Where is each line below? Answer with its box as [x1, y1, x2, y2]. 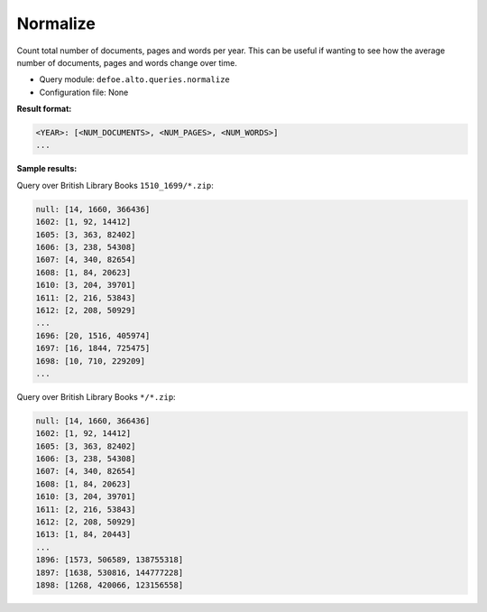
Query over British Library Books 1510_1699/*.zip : [16, 180, 214, 190]
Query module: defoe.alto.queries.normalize [39, 74, 230, 85]
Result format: [16, 104, 72, 115]
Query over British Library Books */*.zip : [16, 391, 176, 402]
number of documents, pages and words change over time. [16, 57, 238, 68]
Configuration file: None [39, 87, 129, 97]
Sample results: [16, 163, 78, 174]
